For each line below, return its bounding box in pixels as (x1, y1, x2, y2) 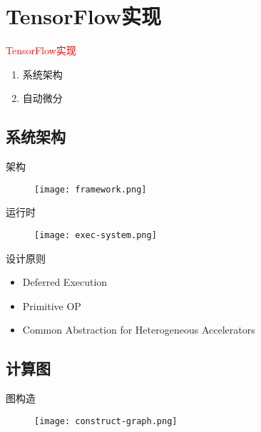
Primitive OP (22, 298, 81, 313)
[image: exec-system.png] (34, 230, 157, 240)
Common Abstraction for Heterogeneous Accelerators (22, 322, 255, 337)
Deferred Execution (22, 274, 108, 289)
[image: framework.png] (34, 184, 147, 195)
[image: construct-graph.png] (34, 416, 178, 426)
